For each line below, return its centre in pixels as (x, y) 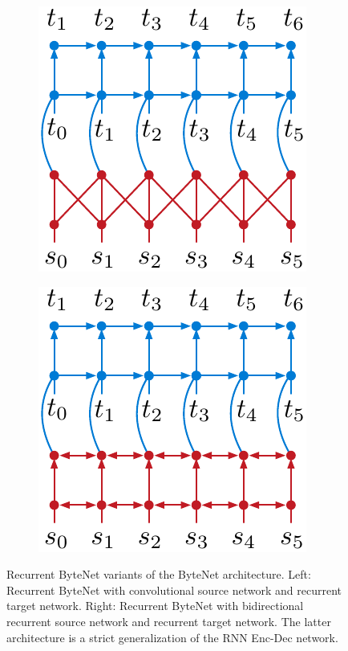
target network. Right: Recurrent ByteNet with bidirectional (155, 606)
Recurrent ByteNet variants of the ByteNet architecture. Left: (159, 574)
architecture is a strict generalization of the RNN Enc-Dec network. (172, 637)
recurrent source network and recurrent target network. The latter (169, 621)
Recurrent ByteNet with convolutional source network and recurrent (174, 590)
